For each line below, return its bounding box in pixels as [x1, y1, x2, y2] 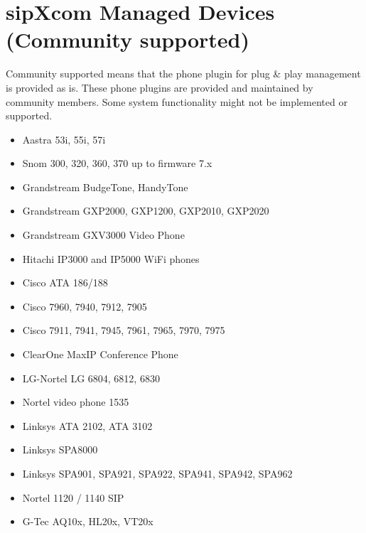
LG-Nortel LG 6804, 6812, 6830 [22, 370, 160, 385]
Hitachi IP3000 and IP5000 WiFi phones [22, 251, 200, 266]
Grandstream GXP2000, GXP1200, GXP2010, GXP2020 [22, 203, 269, 218]
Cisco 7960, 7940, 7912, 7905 [22, 298, 147, 313]
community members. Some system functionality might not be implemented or [6, 94, 348, 109]
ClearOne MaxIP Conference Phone [22, 347, 178, 362]
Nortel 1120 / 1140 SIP [22, 490, 124, 505]
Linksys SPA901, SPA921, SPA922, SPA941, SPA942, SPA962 [22, 466, 293, 480]
